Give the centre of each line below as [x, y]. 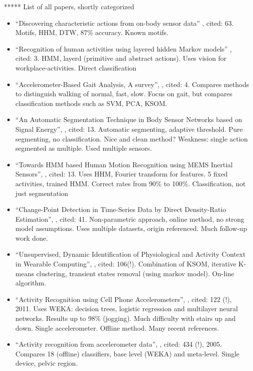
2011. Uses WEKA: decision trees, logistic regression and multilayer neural [126, 309]
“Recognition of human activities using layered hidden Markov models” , [124, 48]
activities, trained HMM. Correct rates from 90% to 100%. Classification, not [130, 183]
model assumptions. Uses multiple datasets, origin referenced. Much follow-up [131, 228]
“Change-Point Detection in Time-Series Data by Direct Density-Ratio [121, 209]
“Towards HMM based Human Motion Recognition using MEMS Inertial [124, 164]
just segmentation [42, 193]
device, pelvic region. [46, 363]
